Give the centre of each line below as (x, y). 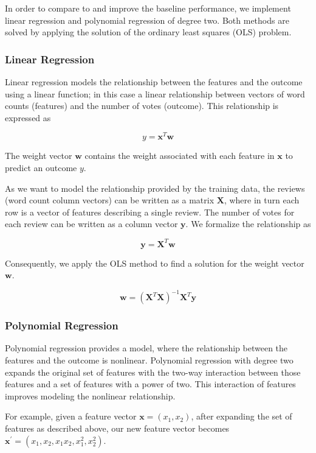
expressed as (28, 117)
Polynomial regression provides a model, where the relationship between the (146, 348)
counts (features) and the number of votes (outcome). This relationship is (142, 106)
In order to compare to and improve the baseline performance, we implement (148, 8)
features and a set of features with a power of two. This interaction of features (150, 384)
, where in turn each (262, 200)
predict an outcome (41, 168)
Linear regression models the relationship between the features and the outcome (154, 82)
